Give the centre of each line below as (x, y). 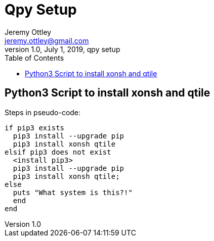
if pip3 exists (35, 128)
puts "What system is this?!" (73, 192)
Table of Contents (34, 58)
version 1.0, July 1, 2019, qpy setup (62, 49)
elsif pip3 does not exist (58, 152)
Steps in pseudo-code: (43, 112)
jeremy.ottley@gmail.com (47, 40)
